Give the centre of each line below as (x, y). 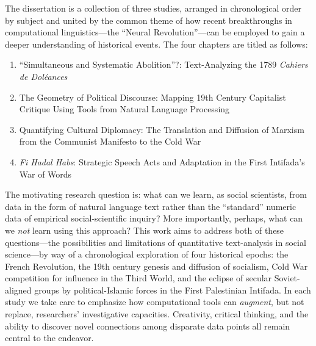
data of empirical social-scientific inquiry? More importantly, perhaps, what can (154, 218)
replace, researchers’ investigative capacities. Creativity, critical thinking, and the (157, 314)
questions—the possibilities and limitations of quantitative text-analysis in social (156, 242)
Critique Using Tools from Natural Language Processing (124, 109)
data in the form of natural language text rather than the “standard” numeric (151, 206)
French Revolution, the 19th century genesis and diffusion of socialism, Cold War (156, 266)
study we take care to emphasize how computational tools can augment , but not (155, 302)
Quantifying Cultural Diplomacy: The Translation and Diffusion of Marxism (162, 129)
